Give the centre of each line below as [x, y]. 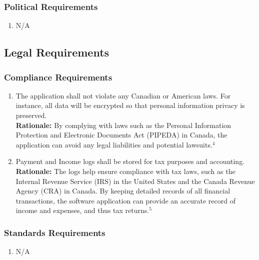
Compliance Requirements [58, 77]
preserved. [31, 115]
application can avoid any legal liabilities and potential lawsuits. [114, 144]
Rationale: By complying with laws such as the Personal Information [123, 125]
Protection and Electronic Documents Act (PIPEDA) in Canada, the [121, 135]
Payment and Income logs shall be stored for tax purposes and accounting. [130, 161]
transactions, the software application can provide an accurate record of [125, 200]
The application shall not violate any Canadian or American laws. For [123, 95]
